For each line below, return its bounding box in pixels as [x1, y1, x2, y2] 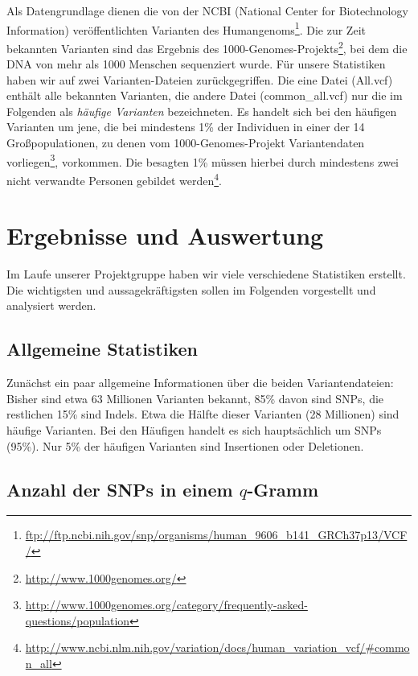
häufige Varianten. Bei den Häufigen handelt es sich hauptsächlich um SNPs [6, 422, 382, 439]
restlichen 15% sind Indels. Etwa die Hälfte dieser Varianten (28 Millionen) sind [6, 406, 400, 422]
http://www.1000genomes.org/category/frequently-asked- [25, 596, 308, 613]
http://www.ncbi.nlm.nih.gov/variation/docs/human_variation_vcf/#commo [25, 639, 410, 656]
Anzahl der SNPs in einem [6, 476, 233, 501]
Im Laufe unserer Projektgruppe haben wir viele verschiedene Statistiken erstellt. [6, 266, 406, 282]
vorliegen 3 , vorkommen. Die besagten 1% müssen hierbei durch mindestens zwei [6, 150, 399, 170]
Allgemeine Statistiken [6, 336, 199, 361]
